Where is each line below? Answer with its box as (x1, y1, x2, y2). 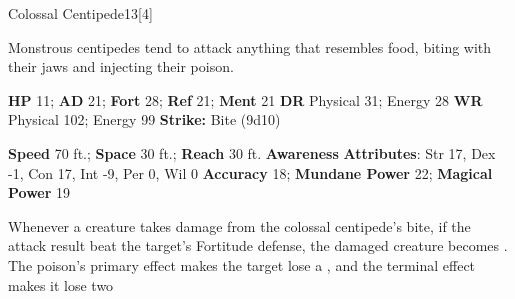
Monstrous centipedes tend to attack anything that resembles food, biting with (8, 36, 492, 57)
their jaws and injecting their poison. (8, 56, 234, 77)
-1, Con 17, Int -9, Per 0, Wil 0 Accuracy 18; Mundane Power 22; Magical (8, 162, 493, 183)
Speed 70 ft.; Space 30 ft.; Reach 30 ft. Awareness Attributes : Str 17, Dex (8, 142, 496, 163)
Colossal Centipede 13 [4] (8, 3, 153, 23)
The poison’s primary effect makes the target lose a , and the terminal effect (8, 254, 476, 275)
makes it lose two (8, 274, 114, 295)
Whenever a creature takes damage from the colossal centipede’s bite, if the (8, 215, 471, 236)
